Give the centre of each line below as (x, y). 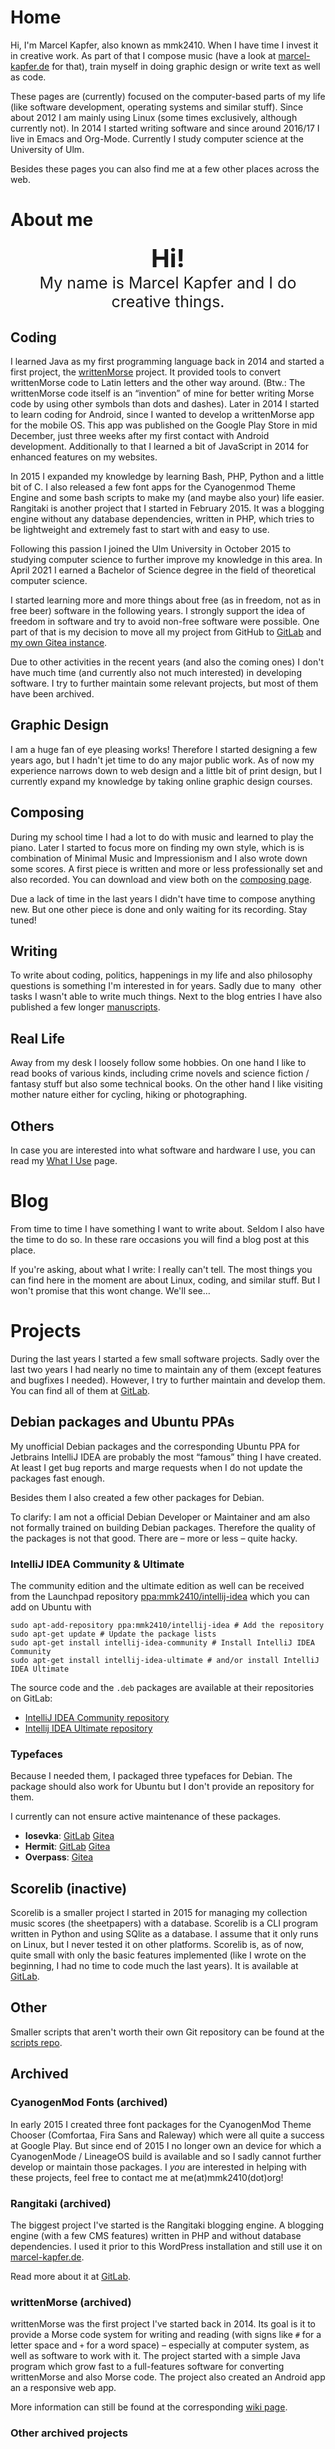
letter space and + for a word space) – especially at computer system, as (160, 2345)
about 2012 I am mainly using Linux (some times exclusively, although (154, 117)
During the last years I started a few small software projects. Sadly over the (165, 1358)
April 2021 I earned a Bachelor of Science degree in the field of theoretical (163, 570)
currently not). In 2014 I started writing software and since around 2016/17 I (165, 128)
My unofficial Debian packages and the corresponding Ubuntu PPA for (155, 1446)
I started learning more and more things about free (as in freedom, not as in (166, 600)
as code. (28, 77)
